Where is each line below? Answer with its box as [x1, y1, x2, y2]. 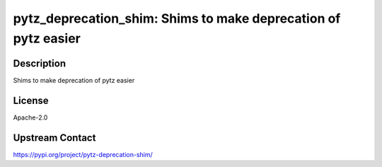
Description [13, 57, 66, 69]
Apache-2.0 [13, 113, 48, 122]
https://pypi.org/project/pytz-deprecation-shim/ [13, 150, 153, 159]
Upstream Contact [13, 132, 96, 144]
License [13, 94, 49, 106]
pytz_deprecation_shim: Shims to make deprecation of [13, 11, 341, 26]
